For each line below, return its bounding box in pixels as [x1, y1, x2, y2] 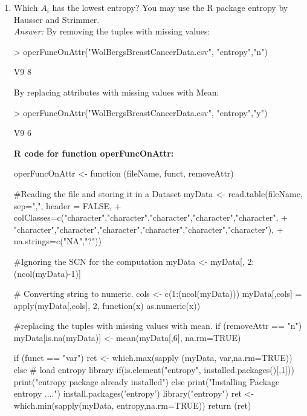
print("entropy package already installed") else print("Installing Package [13, 375, 280, 388]
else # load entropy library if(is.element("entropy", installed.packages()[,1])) [13, 363, 294, 376]
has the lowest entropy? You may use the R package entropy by [52, 1, 288, 13]
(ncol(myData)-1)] [13, 267, 81, 279]
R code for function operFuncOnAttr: [13, 146, 174, 159]
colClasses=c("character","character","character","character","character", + [13, 211, 288, 224]
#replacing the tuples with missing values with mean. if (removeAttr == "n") [13, 319, 302, 332]
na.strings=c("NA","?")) [13, 235, 102, 247]
